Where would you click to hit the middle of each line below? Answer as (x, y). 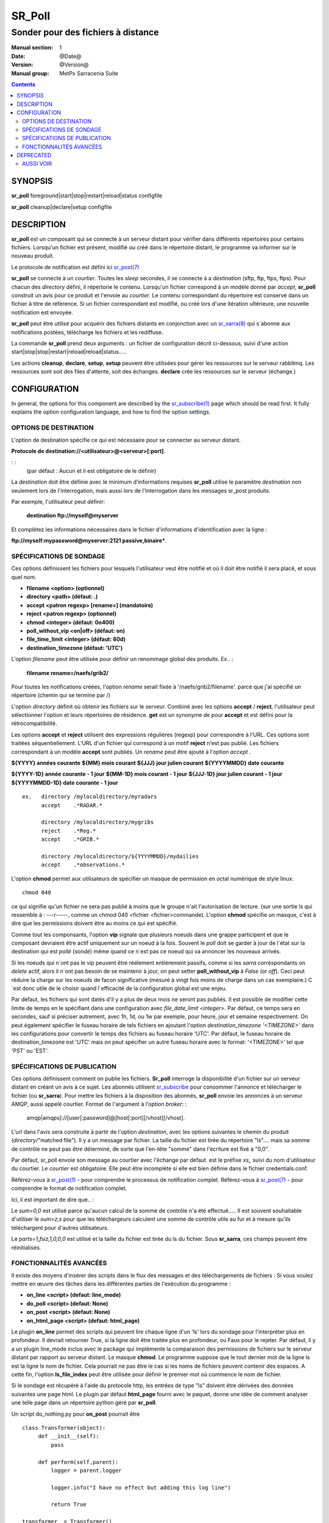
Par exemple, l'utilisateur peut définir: (58, 501)
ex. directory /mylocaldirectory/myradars (90, 797)
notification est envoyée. (42, 312)
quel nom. (24, 577)
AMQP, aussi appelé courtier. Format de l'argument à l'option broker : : (99, 1104)
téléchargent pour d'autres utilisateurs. (60, 1228)
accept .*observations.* (83, 865)
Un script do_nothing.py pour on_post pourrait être (76, 1414)
